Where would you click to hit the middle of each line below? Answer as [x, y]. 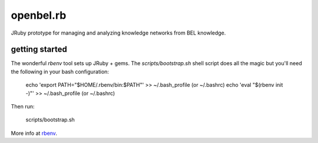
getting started [39, 50]
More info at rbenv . [34, 133]
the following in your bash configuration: [60, 71]
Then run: [23, 107]
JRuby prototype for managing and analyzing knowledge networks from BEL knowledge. [118, 33]
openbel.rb [39, 15]
